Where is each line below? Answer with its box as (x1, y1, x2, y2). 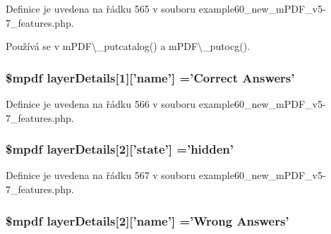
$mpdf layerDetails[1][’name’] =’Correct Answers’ (6, 68, 295, 86)
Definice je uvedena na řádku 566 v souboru (6, 97, 196, 111)
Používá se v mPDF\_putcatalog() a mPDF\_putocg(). (6, 39, 251, 54)
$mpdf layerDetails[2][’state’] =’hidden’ (6, 140, 234, 158)
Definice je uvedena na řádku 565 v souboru (6, 1, 196, 16)
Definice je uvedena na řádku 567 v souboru (6, 168, 196, 183)
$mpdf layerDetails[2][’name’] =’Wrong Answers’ (6, 211, 289, 229)
